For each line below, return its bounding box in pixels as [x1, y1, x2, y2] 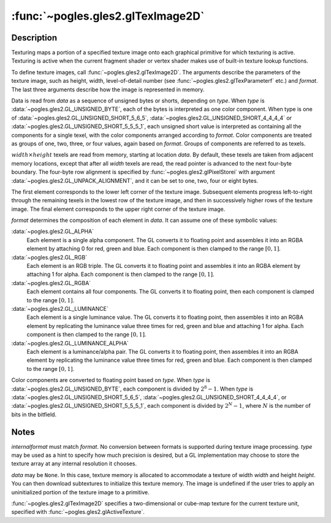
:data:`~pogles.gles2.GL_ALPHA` [11, 227, 94, 235]
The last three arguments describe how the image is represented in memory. [11, 86, 205, 93]
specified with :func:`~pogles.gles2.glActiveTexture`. [11, 508, 145, 516]
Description [11, 32, 58, 43]
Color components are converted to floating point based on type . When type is [11, 376, 211, 384]
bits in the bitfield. [11, 411, 57, 418]
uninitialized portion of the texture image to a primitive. [11, 488, 150, 496]
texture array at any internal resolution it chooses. [11, 460, 137, 467]
